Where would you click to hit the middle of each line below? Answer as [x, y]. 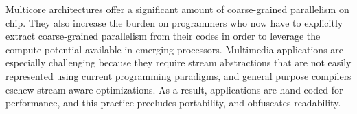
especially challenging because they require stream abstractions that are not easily [178, 62]
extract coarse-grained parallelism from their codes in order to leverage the [163, 36]
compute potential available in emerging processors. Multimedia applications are [175, 49]
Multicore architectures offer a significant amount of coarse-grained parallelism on [177, 9]
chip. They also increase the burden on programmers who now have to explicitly [174, 22]
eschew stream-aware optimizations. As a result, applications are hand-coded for [174, 89]
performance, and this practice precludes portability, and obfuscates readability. [173, 103]
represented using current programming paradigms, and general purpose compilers [178, 75]
